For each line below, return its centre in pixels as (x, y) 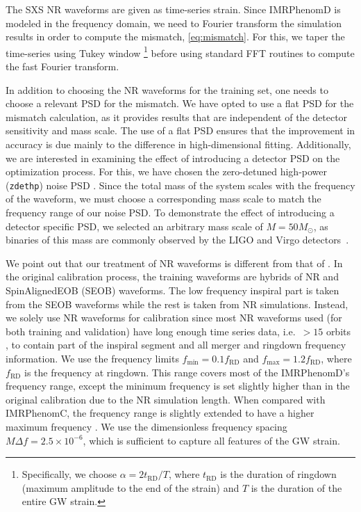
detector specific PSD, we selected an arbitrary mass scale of (134, 226)
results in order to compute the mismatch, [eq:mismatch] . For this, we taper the (175, 37)
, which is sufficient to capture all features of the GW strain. (211, 440)
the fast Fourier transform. (62, 66)
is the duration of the (296, 487)
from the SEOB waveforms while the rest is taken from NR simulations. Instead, (177, 304)
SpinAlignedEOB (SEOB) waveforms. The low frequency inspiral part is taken (173, 290)
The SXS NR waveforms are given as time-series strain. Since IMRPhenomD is (173, 9)
